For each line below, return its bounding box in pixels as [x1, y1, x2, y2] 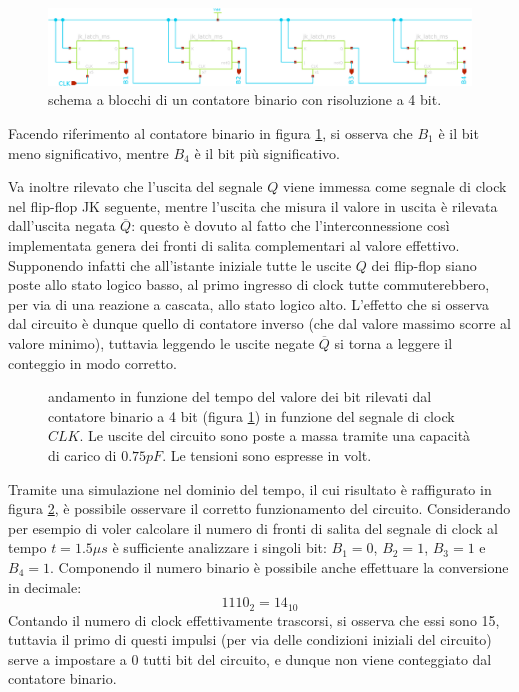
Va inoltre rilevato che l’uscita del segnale [8, 176, 263, 197]
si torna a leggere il [334, 332, 453, 353]
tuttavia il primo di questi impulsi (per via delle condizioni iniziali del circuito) [8, 629, 492, 650]
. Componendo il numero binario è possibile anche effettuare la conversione [49, 556, 509, 577]
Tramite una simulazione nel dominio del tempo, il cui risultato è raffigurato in [8, 478, 492, 499]
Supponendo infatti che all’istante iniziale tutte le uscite [8, 254, 352, 275]
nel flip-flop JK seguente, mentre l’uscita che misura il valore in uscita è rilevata [8, 195, 498, 216]
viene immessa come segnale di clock [282, 176, 507, 197]
